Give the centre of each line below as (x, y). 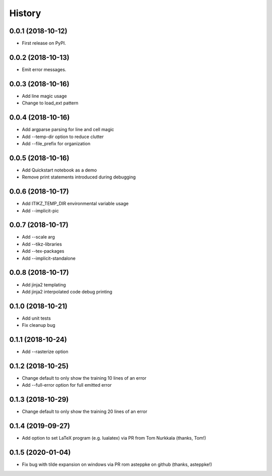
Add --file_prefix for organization (56, 143)
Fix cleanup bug (39, 325)
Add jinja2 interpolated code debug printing (67, 291)
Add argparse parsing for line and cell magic (68, 130)
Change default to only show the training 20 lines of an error (85, 411)
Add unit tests (37, 318)
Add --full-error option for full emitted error (67, 385)
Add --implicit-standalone (49, 258)
